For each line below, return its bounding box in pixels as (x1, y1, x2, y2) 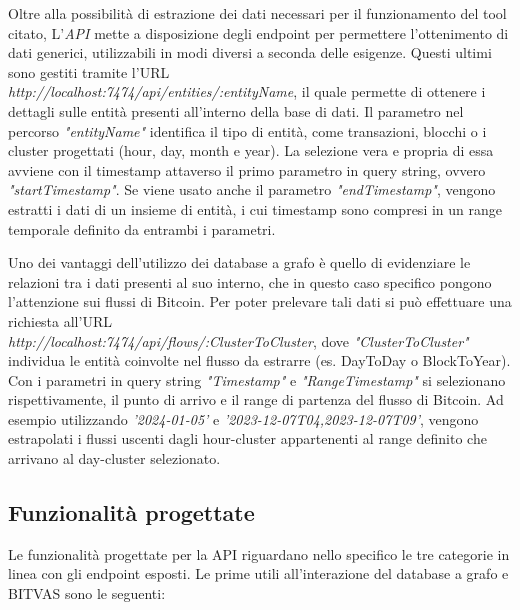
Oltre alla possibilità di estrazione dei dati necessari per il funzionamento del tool (8, 3, 507, 23)
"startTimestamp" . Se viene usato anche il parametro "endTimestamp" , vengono (8, 179, 496, 200)
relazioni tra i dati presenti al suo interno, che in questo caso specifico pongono (8, 271, 492, 292)
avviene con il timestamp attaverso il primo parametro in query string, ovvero (8, 159, 486, 180)
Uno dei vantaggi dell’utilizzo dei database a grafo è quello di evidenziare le (8, 252, 471, 273)
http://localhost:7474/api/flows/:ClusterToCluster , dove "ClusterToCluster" (8, 330, 469, 351)
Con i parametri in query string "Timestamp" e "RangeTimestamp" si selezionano (8, 369, 506, 390)
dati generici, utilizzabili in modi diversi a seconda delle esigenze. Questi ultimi (8, 42, 492, 63)
